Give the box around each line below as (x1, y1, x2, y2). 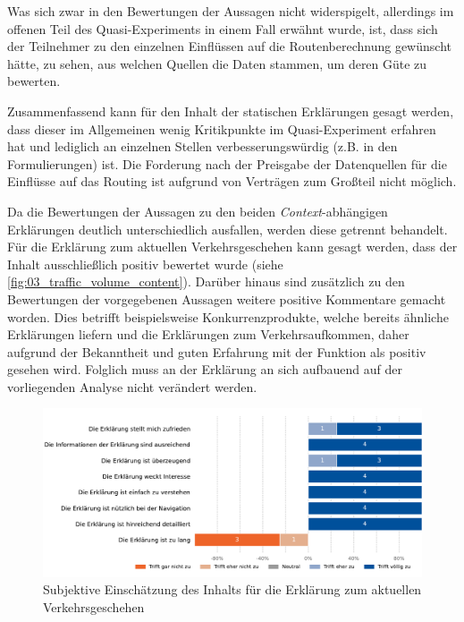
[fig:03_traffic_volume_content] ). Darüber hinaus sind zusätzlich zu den (7, 272, 405, 291)
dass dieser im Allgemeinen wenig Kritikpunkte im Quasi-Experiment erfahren (7, 119, 436, 138)
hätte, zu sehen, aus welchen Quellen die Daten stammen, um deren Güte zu (7, 54, 427, 72)
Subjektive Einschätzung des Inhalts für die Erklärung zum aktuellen (43, 580, 422, 599)
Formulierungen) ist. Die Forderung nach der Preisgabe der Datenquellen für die (7, 154, 447, 173)
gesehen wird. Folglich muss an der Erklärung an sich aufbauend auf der (7, 360, 402, 379)
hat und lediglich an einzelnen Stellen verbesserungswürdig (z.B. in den (7, 137, 398, 156)
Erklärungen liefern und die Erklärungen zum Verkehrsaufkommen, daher (7, 325, 409, 344)
